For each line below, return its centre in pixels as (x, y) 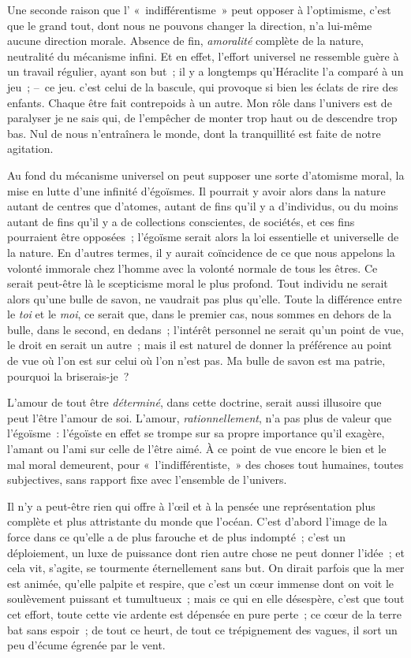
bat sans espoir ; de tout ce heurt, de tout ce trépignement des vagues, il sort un (202, 629)
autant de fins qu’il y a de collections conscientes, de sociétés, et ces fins (181, 221)
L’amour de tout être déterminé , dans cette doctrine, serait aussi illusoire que (194, 402)
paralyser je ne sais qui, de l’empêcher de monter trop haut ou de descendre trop (202, 118)
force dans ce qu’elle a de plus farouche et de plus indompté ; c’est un (176, 537)
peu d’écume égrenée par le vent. (86, 645)
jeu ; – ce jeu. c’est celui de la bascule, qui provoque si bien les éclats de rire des (203, 86)
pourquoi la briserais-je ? (68, 375)
